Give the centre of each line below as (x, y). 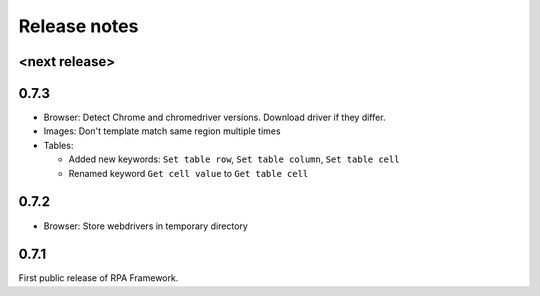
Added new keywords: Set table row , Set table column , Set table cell (234, 159)
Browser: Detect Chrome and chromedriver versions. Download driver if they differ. (214, 117)
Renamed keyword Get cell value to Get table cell (188, 173)
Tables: (58, 145)
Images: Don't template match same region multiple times (162, 131)
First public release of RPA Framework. (98, 278)
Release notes (78, 26)
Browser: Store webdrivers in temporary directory (146, 226)
